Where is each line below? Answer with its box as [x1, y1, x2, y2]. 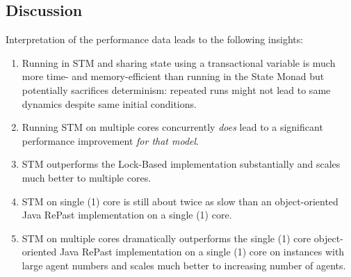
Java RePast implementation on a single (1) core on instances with [59, 244, 345, 259]
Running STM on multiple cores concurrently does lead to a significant [22, 120, 323, 134]
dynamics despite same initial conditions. [22, 96, 197, 111]
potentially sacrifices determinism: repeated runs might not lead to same [22, 82, 331, 97]
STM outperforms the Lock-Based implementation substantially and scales [22, 157, 341, 171]
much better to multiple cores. [22, 170, 152, 184]
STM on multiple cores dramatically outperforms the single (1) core [22, 230, 311, 245]
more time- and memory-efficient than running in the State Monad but [22, 69, 325, 84]
